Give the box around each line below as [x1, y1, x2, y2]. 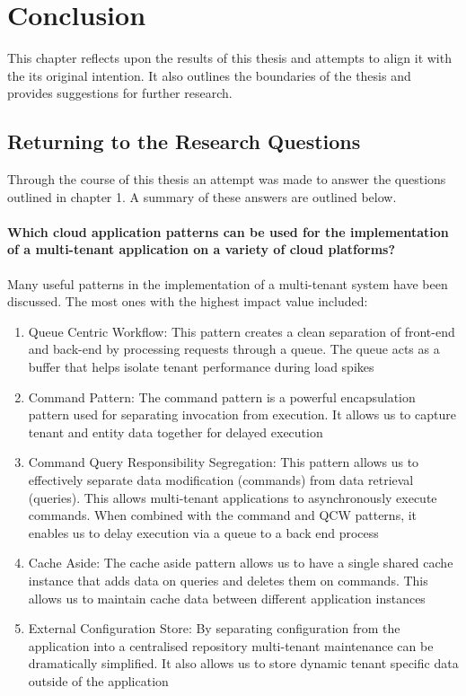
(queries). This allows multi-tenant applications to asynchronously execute [28, 488, 437, 507]
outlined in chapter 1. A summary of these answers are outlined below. [7, 187, 397, 206]
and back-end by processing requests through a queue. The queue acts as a [28, 339, 440, 358]
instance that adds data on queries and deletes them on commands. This [28, 571, 428, 589]
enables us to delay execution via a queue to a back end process [28, 523, 379, 542]
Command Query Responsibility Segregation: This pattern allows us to [28, 453, 419, 471]
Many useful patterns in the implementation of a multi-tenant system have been [7, 274, 448, 293]
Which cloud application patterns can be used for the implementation [7, 222, 449, 241]
